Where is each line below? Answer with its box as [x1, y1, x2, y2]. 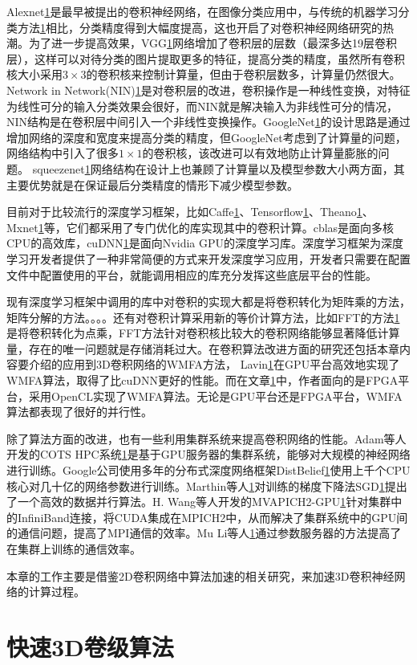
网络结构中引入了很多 [6, 145, 119, 161]
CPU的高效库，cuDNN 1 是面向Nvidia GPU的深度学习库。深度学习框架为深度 [6, 235, 403, 251]
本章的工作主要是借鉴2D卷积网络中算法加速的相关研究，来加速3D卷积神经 [6, 567, 395, 584]
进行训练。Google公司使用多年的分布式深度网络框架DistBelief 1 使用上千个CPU [6, 462, 411, 479]
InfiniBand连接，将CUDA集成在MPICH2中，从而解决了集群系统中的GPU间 [17, 508, 408, 525]
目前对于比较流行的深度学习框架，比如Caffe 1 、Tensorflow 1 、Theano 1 [6, 203, 362, 220]
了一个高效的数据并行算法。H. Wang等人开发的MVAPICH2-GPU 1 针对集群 [6, 493, 391, 510]
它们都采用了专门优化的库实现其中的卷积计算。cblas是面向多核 [66, 218, 395, 235]
